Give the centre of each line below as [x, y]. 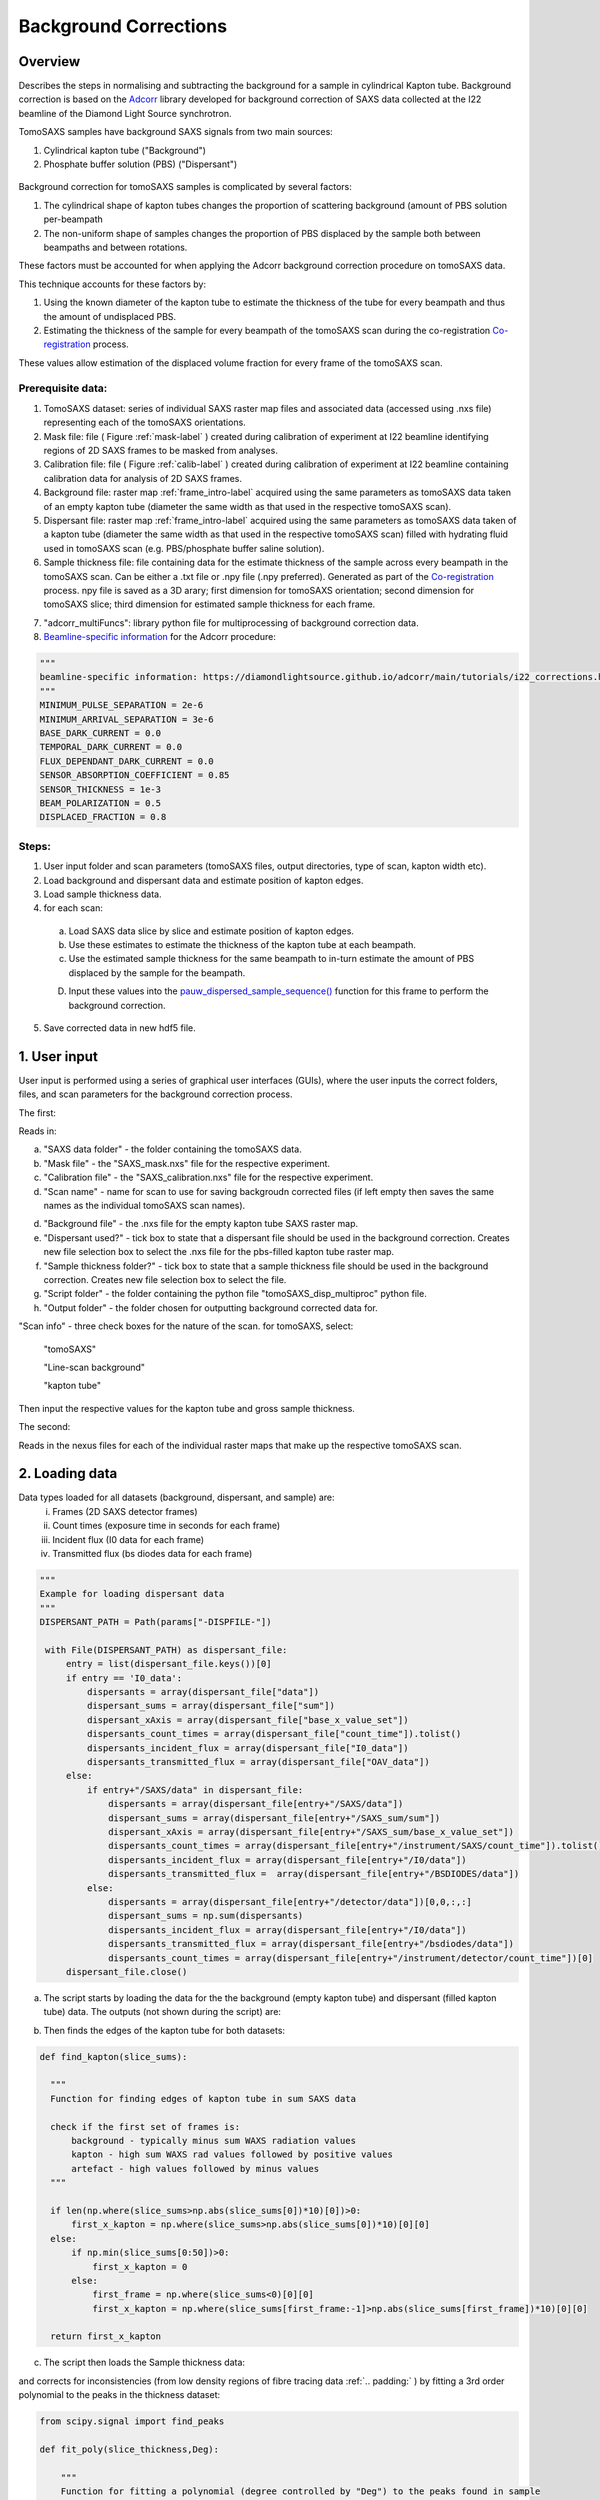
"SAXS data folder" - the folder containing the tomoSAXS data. [172, 1149]
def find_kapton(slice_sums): [113, 2056]
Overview [49, 61]
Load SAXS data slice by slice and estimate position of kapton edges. [211, 931]
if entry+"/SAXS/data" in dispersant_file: [195, 1789]
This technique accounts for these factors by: [112, 284]
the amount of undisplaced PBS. [110, 316]
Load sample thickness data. [102, 894]
